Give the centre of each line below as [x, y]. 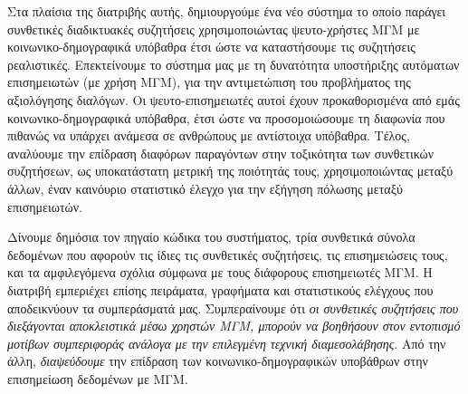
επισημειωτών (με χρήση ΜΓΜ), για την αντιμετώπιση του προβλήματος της [209, 82]
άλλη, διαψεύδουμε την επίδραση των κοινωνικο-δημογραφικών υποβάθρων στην [218, 361]
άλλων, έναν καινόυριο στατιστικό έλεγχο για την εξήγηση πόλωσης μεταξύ [205, 188]
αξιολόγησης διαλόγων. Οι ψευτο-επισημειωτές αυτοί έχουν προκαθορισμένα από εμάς [234, 99]
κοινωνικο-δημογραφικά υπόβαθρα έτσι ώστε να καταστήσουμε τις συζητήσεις [211, 47]
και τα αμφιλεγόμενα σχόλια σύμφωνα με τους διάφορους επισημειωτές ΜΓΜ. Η [220, 272]
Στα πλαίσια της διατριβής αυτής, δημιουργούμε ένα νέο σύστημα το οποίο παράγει [227, 11]
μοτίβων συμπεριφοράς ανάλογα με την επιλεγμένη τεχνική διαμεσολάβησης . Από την [227, 343]
